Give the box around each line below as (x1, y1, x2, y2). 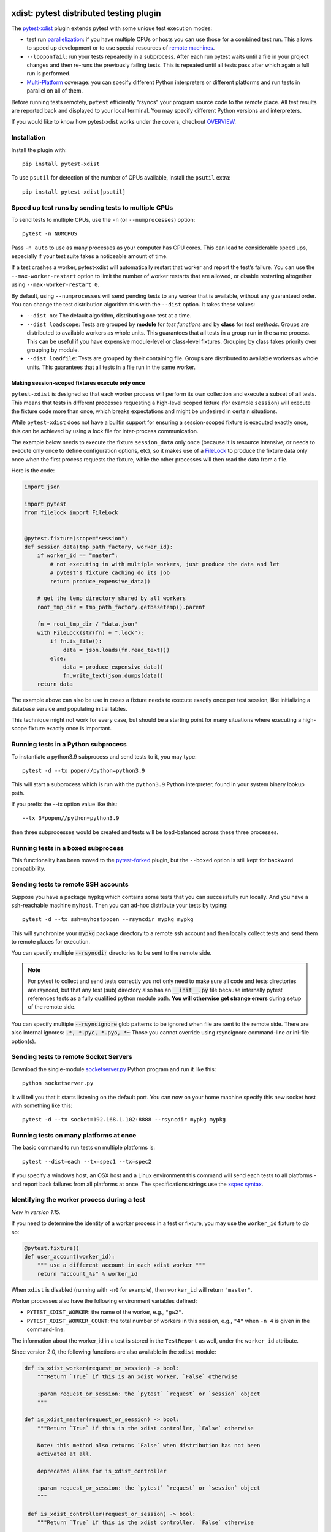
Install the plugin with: (11, 146, 67, 153)
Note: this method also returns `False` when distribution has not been (37, 1442, 261, 1449)
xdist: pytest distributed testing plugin (11, 8, 162, 18)
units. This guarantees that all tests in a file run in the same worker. (26, 363, 196, 371)
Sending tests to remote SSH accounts (11, 880, 129, 889)
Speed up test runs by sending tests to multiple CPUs (11, 203, 173, 211)
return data (37, 681, 74, 688)
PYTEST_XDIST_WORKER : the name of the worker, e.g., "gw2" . (26, 1308, 184, 1316)
